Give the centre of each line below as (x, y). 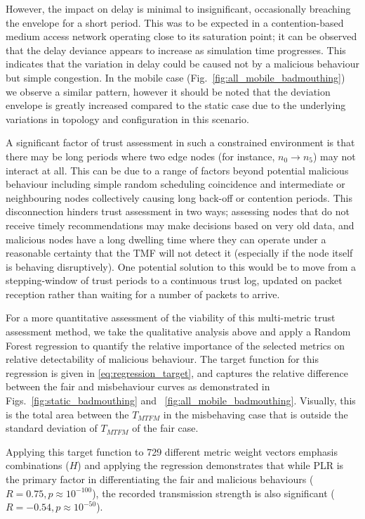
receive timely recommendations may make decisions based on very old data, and (180, 225)
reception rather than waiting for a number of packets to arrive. (143, 294)
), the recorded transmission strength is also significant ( (213, 493)
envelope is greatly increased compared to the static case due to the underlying (176, 105)
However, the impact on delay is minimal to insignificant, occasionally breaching (178, 8)
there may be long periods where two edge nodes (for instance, (140, 156)
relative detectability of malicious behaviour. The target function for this (162, 359)
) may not (334, 156)
